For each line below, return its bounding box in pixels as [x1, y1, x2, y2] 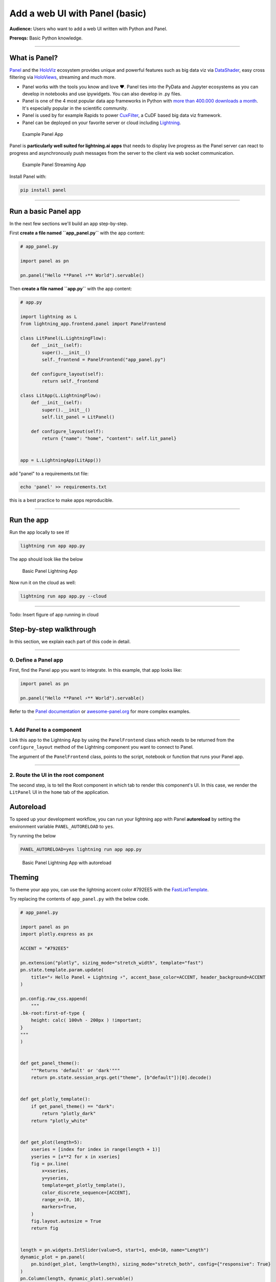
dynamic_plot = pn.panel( [20, 1254, 85, 1260]
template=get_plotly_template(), [41, 1183, 126, 1188]
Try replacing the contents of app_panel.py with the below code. [9, 896, 150, 902]
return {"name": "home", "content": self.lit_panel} [41, 436, 177, 442]
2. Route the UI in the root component [9, 771, 104, 778]
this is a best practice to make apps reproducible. [9, 497, 113, 504]
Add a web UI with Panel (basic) [9, 8, 147, 19]
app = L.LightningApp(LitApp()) [20, 457, 102, 463]
